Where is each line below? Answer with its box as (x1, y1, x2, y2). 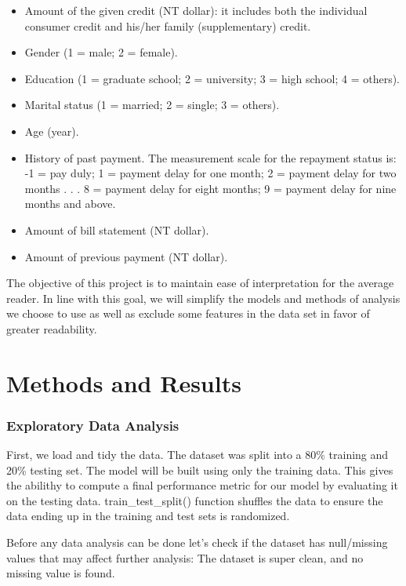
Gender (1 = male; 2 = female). (24, 44, 178, 60)
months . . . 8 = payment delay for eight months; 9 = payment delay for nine (24, 180, 397, 196)
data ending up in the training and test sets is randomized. (6, 508, 290, 524)
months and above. (24, 195, 116, 212)
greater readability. (6, 320, 97, 337)
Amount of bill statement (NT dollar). (24, 221, 209, 238)
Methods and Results (6, 366, 241, 399)
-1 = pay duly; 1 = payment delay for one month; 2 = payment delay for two (24, 165, 397, 181)
